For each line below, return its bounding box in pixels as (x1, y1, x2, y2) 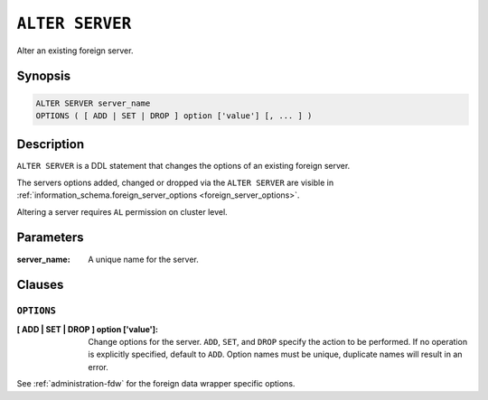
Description (16, 136, 85, 153)
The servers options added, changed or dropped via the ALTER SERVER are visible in (16, 177, 334, 188)
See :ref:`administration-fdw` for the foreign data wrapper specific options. (16, 378, 296, 389)
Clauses (16, 277, 64, 293)
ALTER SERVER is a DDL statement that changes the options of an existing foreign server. (16, 161, 351, 172)
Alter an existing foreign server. (16, 45, 134, 56)
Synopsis (16, 69, 71, 84)
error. (88, 361, 108, 372)
